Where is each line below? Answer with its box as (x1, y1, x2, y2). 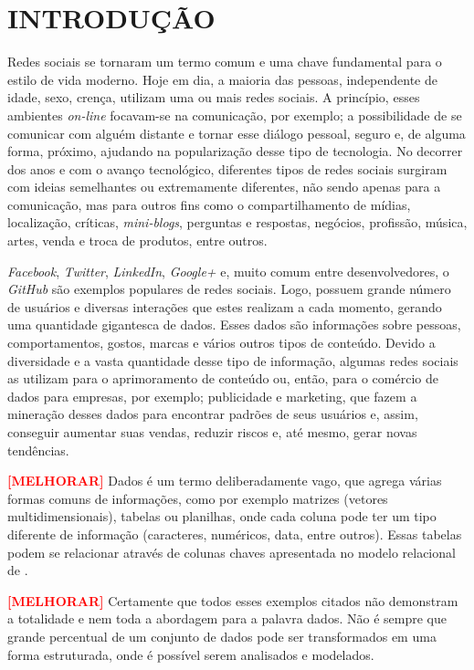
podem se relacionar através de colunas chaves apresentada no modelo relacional (7, 542, 456, 561)
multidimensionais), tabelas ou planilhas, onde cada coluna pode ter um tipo (7, 507, 437, 526)
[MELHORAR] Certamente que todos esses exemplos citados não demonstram (7, 591, 458, 610)
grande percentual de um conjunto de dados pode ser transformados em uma (7, 626, 437, 645)
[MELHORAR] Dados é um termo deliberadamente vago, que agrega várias (7, 471, 442, 490)
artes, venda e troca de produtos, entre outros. (7, 231, 268, 250)
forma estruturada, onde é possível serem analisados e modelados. (7, 644, 374, 664)
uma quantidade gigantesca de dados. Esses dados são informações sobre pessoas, (7, 315, 461, 334)
